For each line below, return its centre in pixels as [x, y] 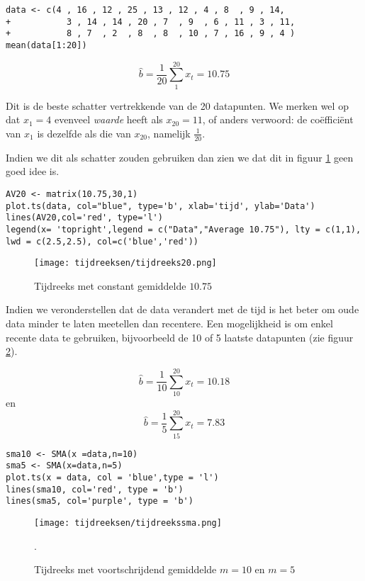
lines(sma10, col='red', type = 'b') [95, 489]
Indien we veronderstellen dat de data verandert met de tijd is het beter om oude [182, 309]
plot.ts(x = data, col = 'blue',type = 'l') [112, 478]
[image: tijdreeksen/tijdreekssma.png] [128, 523]
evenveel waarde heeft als [108, 119]
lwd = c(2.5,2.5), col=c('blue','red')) [102, 241]
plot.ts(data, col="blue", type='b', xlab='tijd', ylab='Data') [161, 206]
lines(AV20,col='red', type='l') [84, 218]
